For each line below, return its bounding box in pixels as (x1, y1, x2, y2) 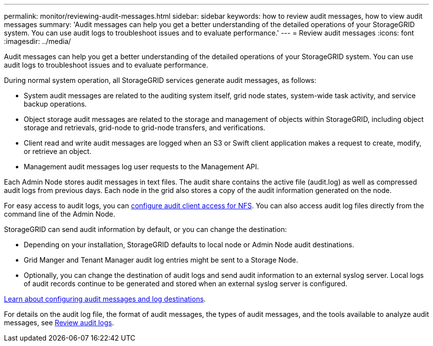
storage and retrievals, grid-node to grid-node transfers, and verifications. (24, 123, 265, 132)
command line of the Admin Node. (4, 210, 115, 218)
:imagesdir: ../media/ (4, 37, 71, 45)
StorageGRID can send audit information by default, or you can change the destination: (4, 225, 287, 233)
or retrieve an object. (24, 147, 91, 155)
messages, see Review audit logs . (4, 318, 114, 327)
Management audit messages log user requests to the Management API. (24, 162, 259, 171)
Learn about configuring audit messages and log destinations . (4, 295, 206, 303)
